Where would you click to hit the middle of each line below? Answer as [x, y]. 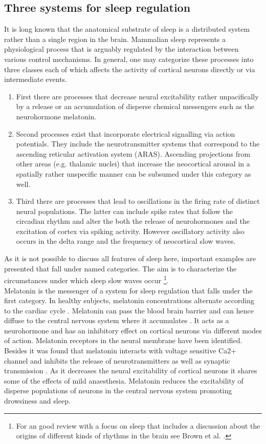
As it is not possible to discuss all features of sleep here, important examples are [130, 258]
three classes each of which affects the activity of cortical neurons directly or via [130, 69]
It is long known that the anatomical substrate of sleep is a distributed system [127, 29]
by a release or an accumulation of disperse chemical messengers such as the [135, 106]
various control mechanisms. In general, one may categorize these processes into [129, 59]
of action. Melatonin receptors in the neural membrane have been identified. [123, 340]
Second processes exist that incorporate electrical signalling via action [126, 133]
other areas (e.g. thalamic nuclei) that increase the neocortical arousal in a [133, 164]
